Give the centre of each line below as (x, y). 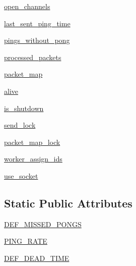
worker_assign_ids (33, 159)
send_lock (20, 125)
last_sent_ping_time (37, 23)
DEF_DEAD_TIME (37, 258)
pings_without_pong (37, 40)
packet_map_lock (32, 142)
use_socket (21, 175)
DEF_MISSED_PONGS (43, 224)
